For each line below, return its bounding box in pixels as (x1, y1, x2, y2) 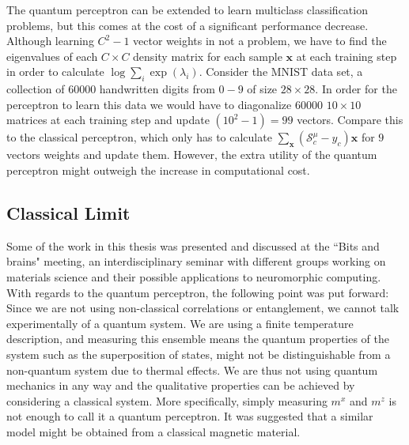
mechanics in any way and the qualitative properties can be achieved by (6, 377, 355, 394)
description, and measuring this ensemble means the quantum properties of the (6, 330, 390, 347)
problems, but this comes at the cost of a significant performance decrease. (6, 17, 369, 33)
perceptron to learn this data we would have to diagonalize (6, 96, 292, 112)
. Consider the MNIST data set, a (199, 63, 363, 80)
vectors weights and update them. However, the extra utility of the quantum (6, 146, 377, 163)
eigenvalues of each (6, 47, 98, 64)
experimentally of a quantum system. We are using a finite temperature (6, 315, 354, 331)
